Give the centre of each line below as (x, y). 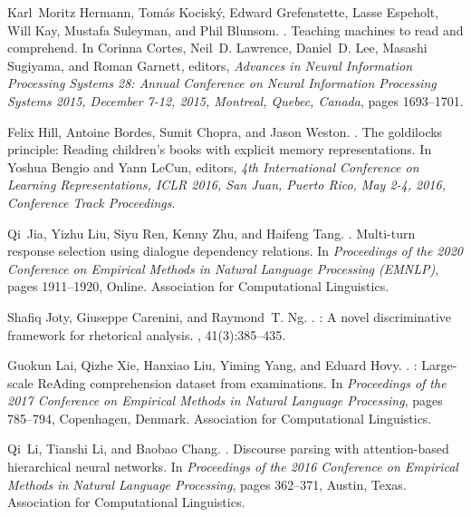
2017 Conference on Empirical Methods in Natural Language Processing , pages (225, 400)
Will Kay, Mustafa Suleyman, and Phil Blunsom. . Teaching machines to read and (235, 29)
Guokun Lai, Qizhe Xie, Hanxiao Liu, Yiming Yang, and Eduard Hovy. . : (212, 365)
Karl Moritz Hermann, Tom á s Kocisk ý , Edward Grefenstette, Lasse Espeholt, (223, 12)
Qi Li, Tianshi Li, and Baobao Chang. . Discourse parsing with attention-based (228, 449)
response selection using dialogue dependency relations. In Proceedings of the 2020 (235, 251)
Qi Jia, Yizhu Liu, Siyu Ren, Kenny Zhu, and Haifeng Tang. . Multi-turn (211, 233)
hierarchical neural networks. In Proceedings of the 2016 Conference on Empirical (233, 467)
